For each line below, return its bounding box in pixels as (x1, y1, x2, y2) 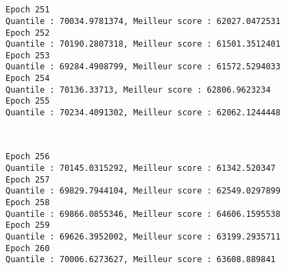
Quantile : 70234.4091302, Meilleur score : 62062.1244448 (5, 108, 281, 118)
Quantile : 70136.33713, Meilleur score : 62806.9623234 (5, 84, 271, 95)
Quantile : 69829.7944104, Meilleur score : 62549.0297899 (5, 186, 281, 196)
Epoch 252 (5, 27, 50, 38)
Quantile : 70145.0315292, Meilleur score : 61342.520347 (5, 163, 276, 173)
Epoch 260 (5, 243, 50, 253)
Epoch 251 (5, 5, 50, 15)
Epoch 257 (5, 174, 50, 185)
